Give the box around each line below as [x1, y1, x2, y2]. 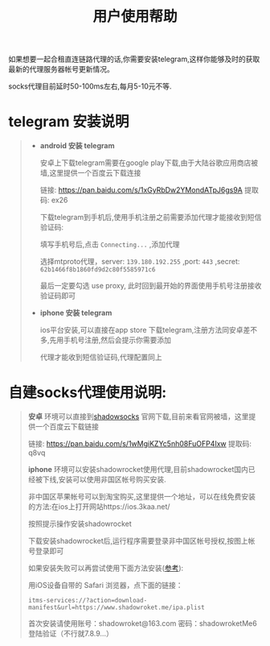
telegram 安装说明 [8, 113, 130, 131]
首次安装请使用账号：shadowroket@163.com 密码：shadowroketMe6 [27, 619, 257, 628]
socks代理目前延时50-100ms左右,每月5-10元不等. [8, 81, 172, 91]
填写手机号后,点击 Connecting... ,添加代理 [39, 239, 180, 250]
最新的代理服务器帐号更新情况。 [8, 64, 114, 74]
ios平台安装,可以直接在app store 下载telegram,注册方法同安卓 [39, 325, 243, 335]
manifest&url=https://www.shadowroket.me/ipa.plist [27, 603, 205, 612]
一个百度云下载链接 [35, 422, 99, 432]
